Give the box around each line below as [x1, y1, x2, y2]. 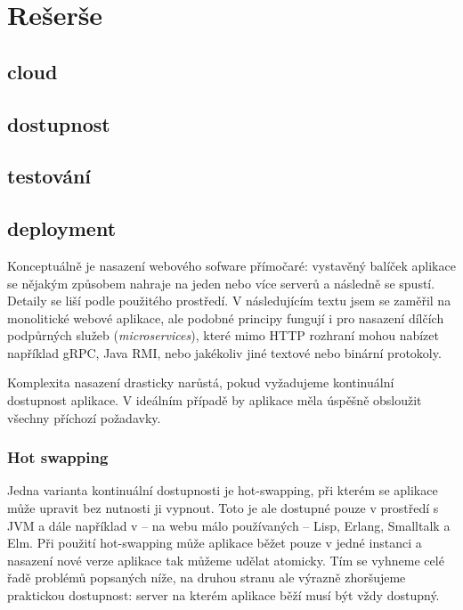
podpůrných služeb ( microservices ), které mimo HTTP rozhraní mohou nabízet [7, 326, 439, 345]
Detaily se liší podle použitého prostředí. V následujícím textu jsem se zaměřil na [7, 291, 451, 310]
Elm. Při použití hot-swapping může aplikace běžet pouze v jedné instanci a [7, 533, 422, 552]
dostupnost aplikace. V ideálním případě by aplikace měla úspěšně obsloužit [7, 391, 422, 410]
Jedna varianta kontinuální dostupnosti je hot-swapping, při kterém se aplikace [7, 481, 438, 500]
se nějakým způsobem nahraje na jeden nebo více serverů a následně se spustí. [7, 273, 435, 292]
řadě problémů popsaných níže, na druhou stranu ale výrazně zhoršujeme [7, 568, 406, 587]
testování [7, 162, 92, 190]
